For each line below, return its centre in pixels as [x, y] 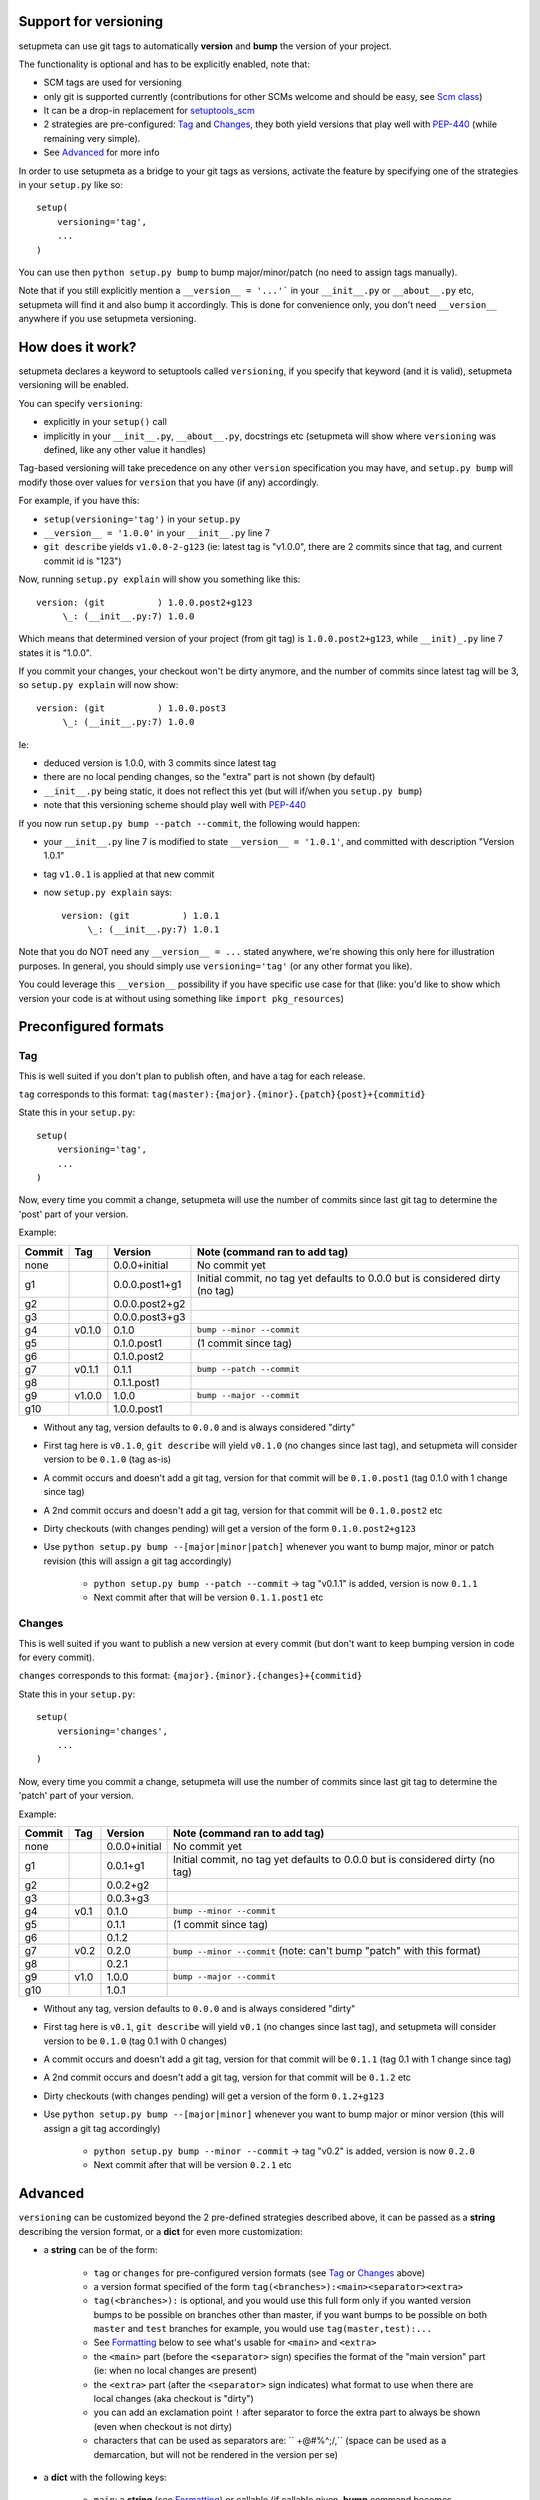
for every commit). [56, 1657]
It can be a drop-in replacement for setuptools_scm [149, 111]
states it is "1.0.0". [55, 652]
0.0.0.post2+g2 [149, 1303]
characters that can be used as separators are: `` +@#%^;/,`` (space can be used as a [270, 2441]
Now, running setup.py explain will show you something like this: [159, 579]
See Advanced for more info [101, 152]
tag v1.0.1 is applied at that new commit [129, 874]
